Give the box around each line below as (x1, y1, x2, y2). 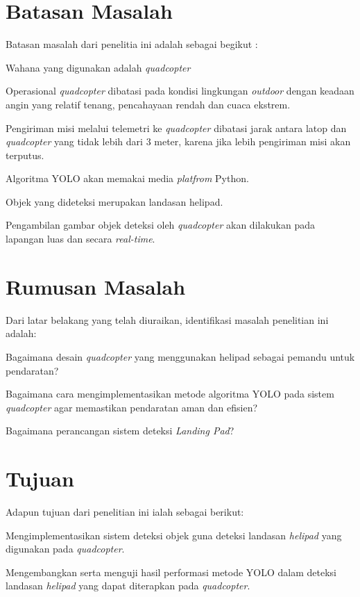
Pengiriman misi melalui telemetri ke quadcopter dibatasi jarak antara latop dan (6, 120, 347, 135)
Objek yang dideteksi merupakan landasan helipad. (6, 194, 223, 208)
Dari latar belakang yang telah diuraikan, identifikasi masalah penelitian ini (6, 312, 329, 327)
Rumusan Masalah (6, 272, 186, 300)
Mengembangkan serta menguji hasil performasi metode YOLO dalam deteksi (6, 564, 337, 579)
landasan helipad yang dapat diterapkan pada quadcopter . (6, 578, 250, 593)
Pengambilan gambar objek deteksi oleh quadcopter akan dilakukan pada (6, 218, 315, 232)
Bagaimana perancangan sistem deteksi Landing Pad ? (6, 423, 234, 438)
